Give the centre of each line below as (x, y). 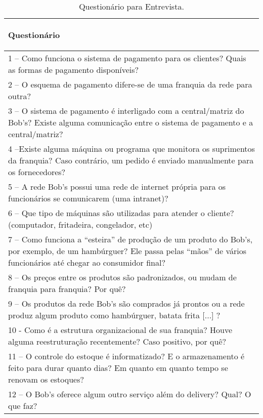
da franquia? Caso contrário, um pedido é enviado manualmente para (131, 160)
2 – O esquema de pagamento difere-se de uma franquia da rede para (130, 84)
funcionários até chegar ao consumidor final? (87, 262)
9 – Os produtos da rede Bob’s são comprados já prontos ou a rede (126, 303)
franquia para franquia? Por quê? (67, 289)
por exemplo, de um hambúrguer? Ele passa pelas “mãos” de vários (127, 251)
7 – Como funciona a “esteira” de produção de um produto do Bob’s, (130, 239)
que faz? (23, 406)
